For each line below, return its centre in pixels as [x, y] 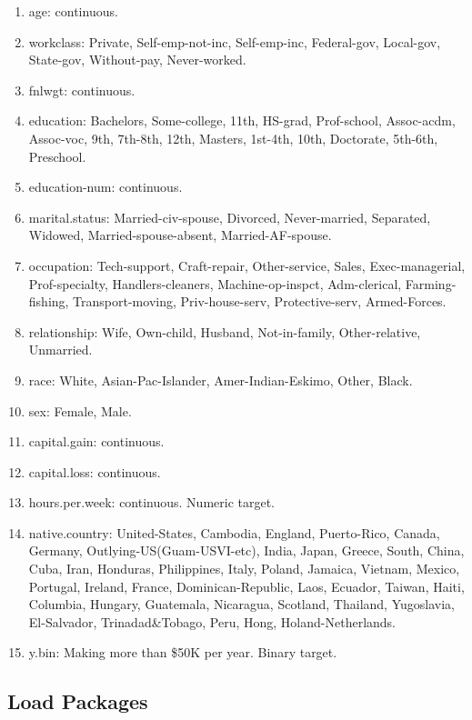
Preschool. [57, 156]
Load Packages [78, 701]
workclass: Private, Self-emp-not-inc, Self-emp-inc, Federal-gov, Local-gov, [235, 41]
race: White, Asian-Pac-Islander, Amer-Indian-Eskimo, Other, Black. [221, 380]
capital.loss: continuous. [95, 471]
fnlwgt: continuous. [82, 90]
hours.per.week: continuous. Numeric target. [152, 502]
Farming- [431, 283]
